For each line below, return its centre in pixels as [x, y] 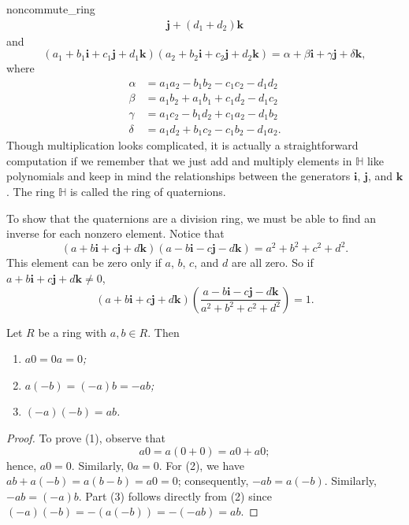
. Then [164, 332]
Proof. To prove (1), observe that [86, 437]
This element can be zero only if [84, 262]
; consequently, [213, 481]
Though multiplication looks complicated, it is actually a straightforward [182, 145]
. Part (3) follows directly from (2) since [175, 495]
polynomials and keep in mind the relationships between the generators [178, 176]
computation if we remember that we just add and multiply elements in [179, 160]
